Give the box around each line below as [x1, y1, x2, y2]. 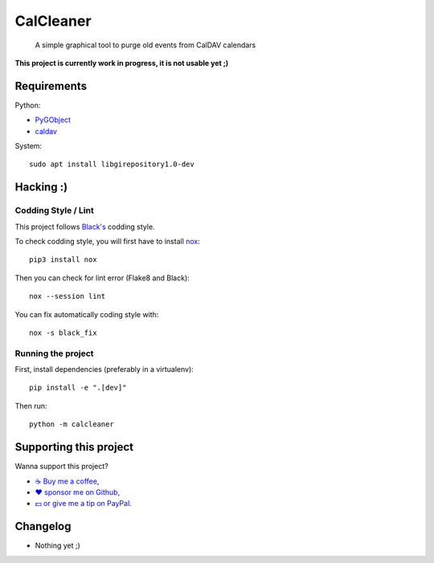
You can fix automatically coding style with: [14, 309, 159, 319]
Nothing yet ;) [35, 541, 80, 550]
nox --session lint [29, 292, 106, 301]
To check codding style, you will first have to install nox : [14, 236, 201, 246]
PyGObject [35, 115, 72, 124]
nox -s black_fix [29, 328, 97, 337]
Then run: [14, 401, 47, 410]
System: [14, 141, 43, 151]
